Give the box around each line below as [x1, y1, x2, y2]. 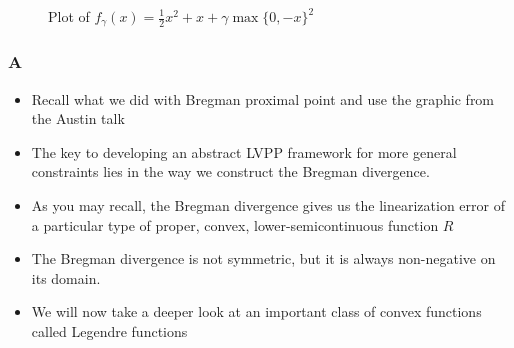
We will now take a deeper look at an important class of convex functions [31, 301, 482, 322]
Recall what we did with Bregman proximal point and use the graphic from [31, 88, 495, 109]
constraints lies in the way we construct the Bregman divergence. [31, 161, 430, 182]
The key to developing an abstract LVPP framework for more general [31, 141, 457, 162]
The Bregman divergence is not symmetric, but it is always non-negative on [31, 248, 496, 269]
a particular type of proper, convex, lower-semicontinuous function [31, 214, 439, 235]
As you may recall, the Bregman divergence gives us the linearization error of [31, 195, 505, 216]
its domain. [31, 267, 101, 288]
